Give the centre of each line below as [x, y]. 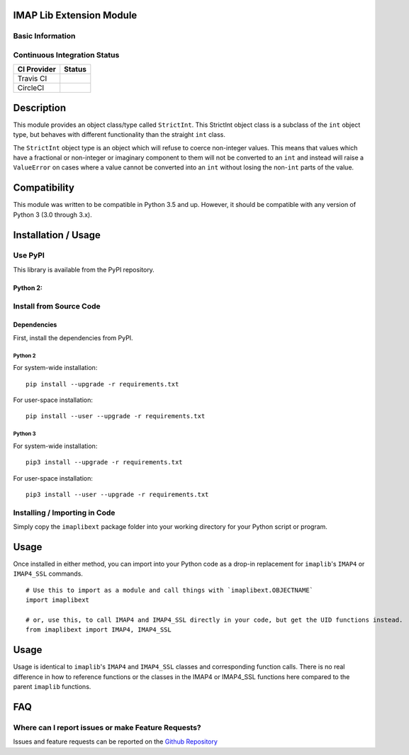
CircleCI [31, 88]
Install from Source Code [57, 306]
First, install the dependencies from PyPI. [73, 337]
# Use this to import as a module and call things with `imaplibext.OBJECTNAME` [170, 590]
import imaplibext [58, 600]
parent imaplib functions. [52, 686]
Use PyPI [29, 255]
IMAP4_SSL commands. [48, 574]
